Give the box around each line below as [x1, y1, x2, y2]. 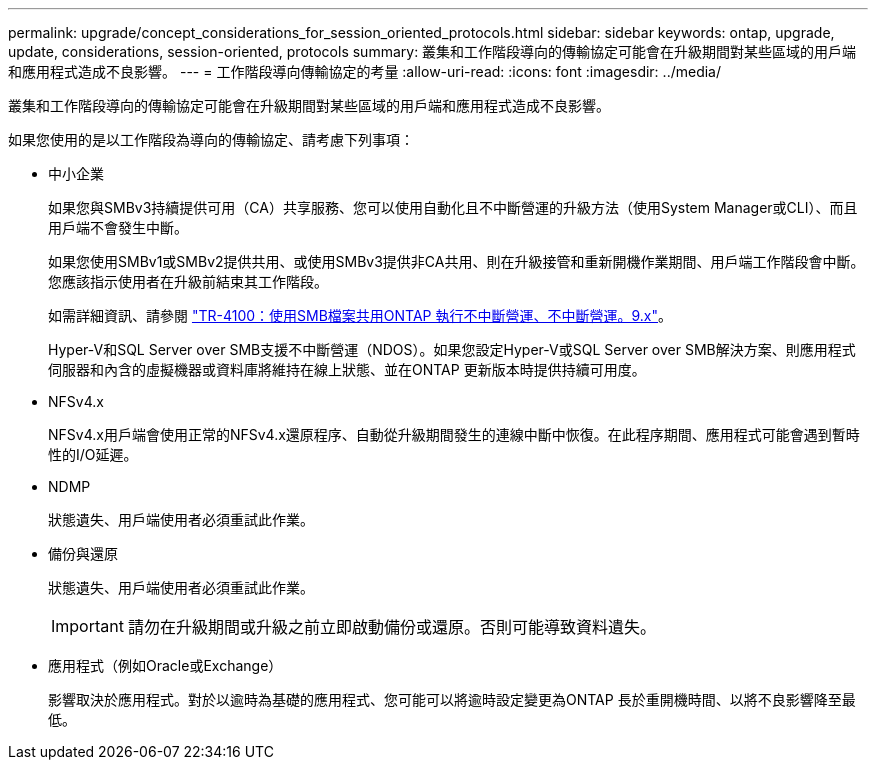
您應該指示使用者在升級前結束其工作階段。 [48, 273, 328, 290]
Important [51, 616, 124, 636]
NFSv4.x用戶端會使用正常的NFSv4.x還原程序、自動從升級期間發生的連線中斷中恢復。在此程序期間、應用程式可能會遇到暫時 [48, 426, 860, 443]
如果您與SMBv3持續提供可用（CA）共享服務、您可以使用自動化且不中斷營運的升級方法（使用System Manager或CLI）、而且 [48, 199, 858, 216]
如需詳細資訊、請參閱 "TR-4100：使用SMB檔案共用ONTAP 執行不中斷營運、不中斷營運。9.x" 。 [48, 307, 673, 324]
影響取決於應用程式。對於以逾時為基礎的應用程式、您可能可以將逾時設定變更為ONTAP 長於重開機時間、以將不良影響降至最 [48, 691, 856, 708]
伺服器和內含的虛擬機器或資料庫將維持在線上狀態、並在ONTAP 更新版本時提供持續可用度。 [48, 361, 646, 378]
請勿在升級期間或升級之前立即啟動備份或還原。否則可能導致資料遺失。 [127, 617, 656, 637]
